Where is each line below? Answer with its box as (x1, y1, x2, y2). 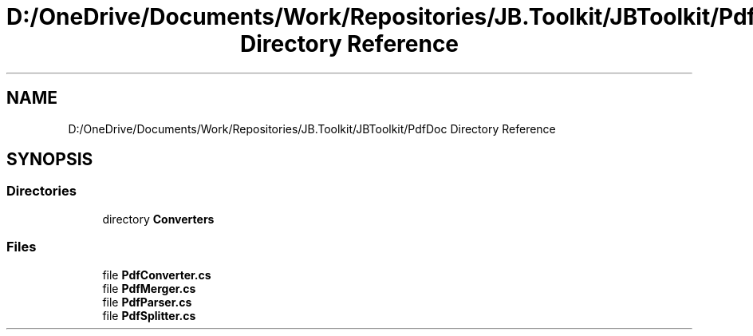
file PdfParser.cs (102, 294, 192, 309)
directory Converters (102, 211, 215, 226)
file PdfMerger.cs (102, 281, 196, 295)
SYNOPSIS (6, 149, 93, 170)
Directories (6, 183, 77, 200)
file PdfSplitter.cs (102, 308, 196, 322)
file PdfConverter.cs (102, 267, 211, 282)
